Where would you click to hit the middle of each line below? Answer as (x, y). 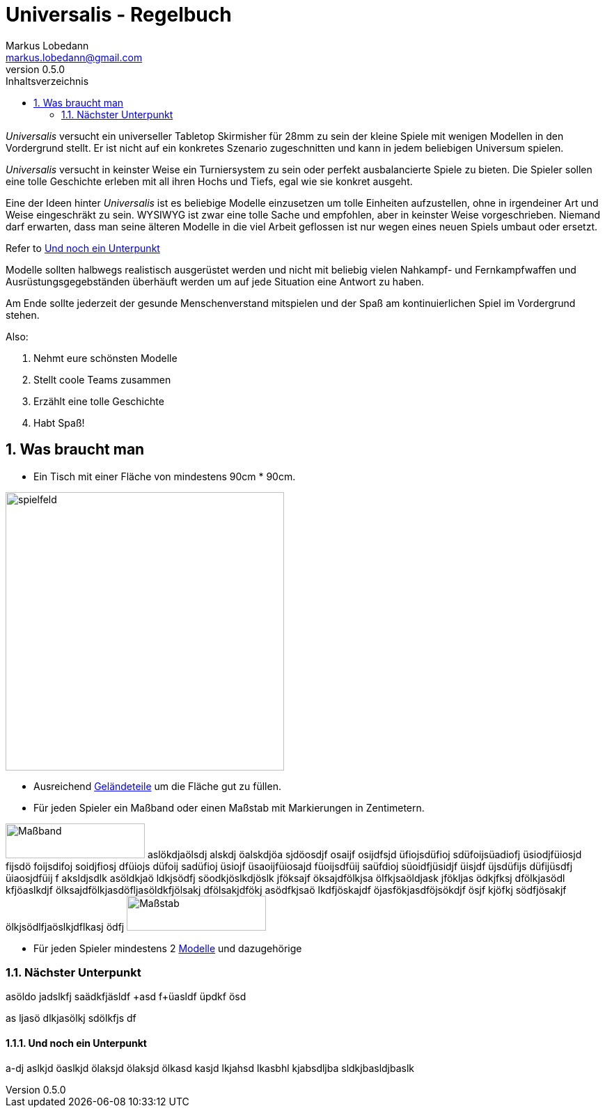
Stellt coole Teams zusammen (102, 379)
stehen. (23, 315)
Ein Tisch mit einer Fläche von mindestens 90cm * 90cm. (165, 476)
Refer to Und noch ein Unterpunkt (83, 248)
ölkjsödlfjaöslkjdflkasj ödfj (65, 926)
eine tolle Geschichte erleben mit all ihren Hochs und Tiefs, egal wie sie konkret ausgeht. (209, 181)
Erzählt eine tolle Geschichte (99, 401)
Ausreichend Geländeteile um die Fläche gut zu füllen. (157, 786)
